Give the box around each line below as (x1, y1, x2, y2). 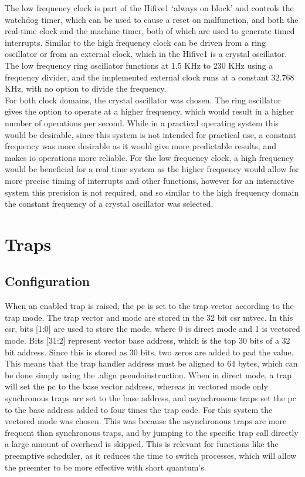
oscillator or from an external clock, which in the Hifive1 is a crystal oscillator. (5, 48, 287, 60)
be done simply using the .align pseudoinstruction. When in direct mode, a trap (5, 368, 292, 381)
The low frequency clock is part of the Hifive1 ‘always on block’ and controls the (5, 2, 294, 14)
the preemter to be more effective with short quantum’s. (5, 461, 206, 473)
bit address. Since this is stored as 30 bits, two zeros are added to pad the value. (5, 345, 294, 358)
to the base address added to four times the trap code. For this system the (5, 403, 273, 415)
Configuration (5, 272, 90, 290)
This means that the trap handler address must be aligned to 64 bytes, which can (5, 357, 298, 369)
